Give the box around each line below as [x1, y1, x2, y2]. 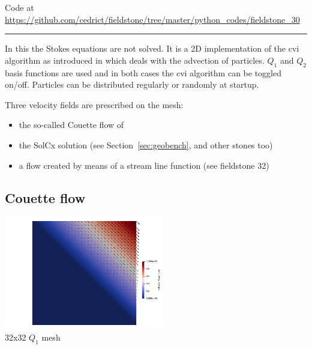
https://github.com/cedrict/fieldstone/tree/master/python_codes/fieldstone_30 [5, 13, 300, 25]
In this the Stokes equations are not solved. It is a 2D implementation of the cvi [5, 42, 299, 55]
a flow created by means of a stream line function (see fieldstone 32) [19, 159, 269, 171]
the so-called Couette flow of [19, 118, 124, 131]
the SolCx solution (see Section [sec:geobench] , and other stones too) [19, 138, 273, 151]
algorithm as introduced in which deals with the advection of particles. [5, 53, 265, 66]
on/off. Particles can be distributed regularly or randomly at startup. [5, 78, 259, 91]
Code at [5, 1, 34, 13]
